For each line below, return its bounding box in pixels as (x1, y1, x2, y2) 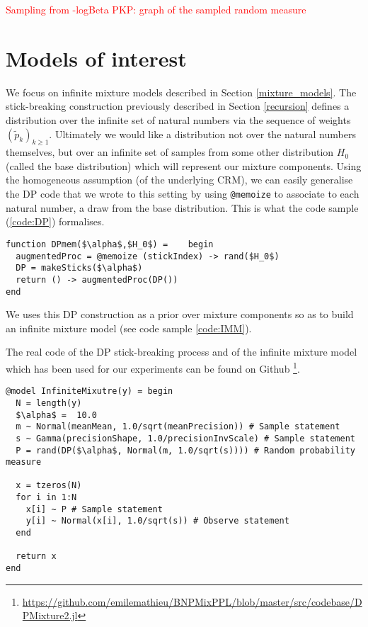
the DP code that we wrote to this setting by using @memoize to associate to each (6, 186, 360, 201)
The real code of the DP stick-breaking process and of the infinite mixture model (6, 344, 357, 359)
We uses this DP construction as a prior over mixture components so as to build (6, 307, 354, 322)
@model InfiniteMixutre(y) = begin (6, 386, 173, 397)
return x (16, 551, 57, 562)
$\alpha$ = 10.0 (16, 409, 97, 420)
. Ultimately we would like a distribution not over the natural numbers (49, 126, 356, 141)
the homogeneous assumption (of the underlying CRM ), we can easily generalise (6, 172, 353, 187)
